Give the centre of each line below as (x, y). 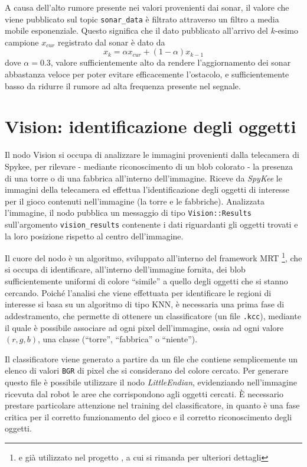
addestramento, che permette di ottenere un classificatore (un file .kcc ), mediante (153, 315)
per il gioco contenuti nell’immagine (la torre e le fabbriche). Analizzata (135, 201)
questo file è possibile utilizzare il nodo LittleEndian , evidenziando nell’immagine (151, 382)
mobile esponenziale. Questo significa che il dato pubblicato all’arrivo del (136, 30)
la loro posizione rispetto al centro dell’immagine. (94, 236)
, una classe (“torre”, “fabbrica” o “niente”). (117, 339)
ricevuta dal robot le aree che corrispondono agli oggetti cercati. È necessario (144, 393)
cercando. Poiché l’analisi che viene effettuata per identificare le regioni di (138, 292)
